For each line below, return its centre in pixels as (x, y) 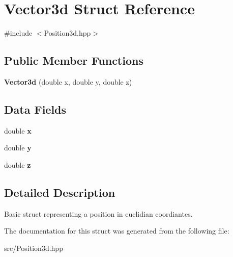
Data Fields (35, 109)
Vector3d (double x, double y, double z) (68, 81)
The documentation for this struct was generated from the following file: (117, 231)
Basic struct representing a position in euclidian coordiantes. (98, 213)
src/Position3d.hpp (34, 248)
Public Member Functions (74, 60)
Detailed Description (60, 192)
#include (18, 33)
